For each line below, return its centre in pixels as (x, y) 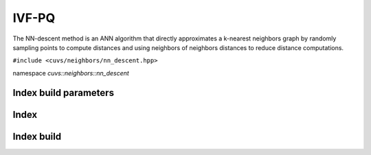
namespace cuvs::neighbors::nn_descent (71, 73)
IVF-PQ (34, 18)
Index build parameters (64, 93)
